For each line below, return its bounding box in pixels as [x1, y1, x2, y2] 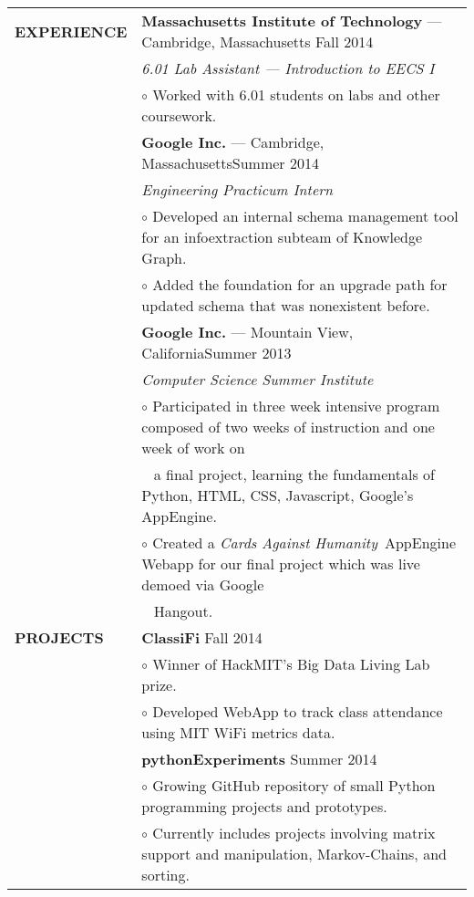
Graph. [141, 247, 187, 268]
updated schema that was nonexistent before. [141, 295, 430, 316]
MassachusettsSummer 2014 [141, 152, 319, 173]
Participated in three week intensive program [152, 395, 440, 416]
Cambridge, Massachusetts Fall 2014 [141, 31, 374, 52]
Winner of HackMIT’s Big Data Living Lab [152, 653, 430, 674]
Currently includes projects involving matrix [152, 822, 436, 843]
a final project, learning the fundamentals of [153, 464, 435, 485]
